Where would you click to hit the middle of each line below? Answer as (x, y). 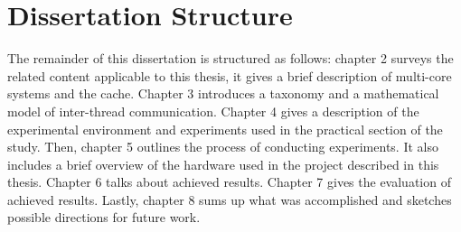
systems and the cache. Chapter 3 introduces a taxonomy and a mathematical (223, 93)
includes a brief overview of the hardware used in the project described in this (223, 164)
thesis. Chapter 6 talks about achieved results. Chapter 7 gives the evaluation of (229, 182)
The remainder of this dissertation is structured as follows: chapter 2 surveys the (230, 58)
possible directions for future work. (104, 217)
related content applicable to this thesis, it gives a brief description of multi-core (230, 75)
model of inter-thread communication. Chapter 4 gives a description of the (213, 111)
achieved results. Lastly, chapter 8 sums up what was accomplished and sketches (230, 199)
